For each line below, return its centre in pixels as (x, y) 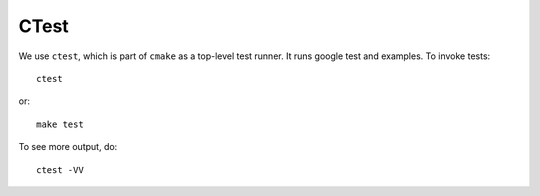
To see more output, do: (68, 147)
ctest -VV (60, 169)
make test (60, 124)
